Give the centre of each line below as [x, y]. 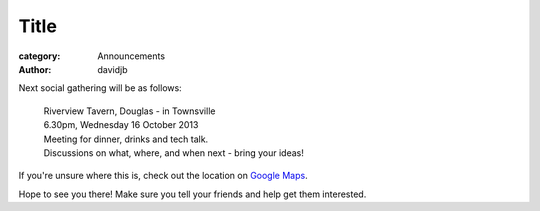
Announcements [131, 56]
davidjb [113, 69]
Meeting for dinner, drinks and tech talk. [126, 139]
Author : [35, 69]
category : [39, 56]
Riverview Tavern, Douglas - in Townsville [129, 111]
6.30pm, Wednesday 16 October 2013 [121, 125]
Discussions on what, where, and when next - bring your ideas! [174, 152]
